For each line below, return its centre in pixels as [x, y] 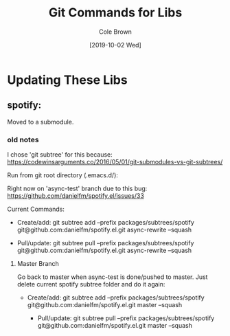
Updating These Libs [68, 80]
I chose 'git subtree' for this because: [60, 155]
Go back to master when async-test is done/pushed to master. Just [112, 277]
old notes [23, 139]
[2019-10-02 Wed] [115, 45]
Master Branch [38, 264]
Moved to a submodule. [41, 122]
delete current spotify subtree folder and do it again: [91, 284]
